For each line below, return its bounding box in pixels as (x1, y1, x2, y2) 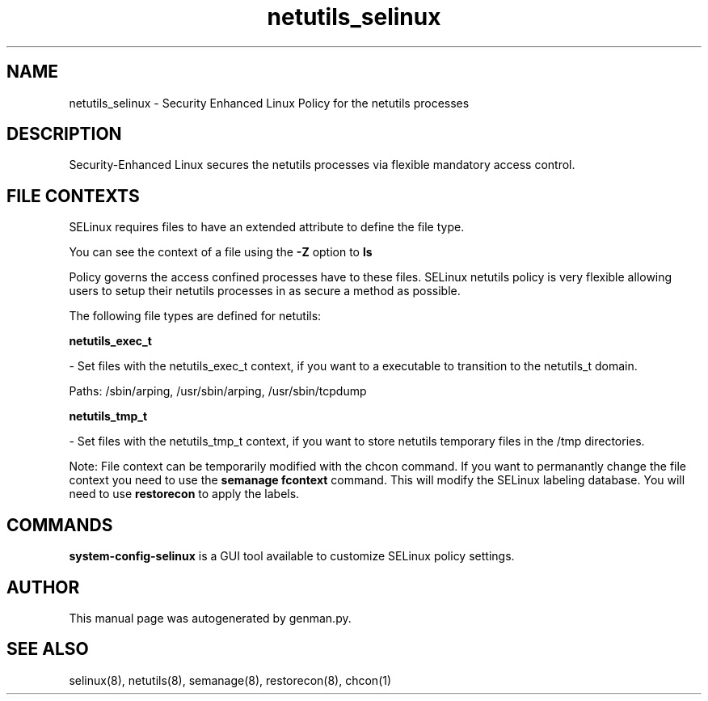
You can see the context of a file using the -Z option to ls (69, 245, 373, 260)
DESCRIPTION (6, 124, 122, 145)
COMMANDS (6, 514, 113, 535)
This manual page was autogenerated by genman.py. (69, 610, 352, 625)
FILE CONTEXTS (6, 185, 140, 206)
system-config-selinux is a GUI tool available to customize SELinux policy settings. (69, 549, 515, 564)
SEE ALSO (6, 639, 89, 660)
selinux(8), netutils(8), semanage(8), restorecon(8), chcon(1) (69, 673, 392, 687)
